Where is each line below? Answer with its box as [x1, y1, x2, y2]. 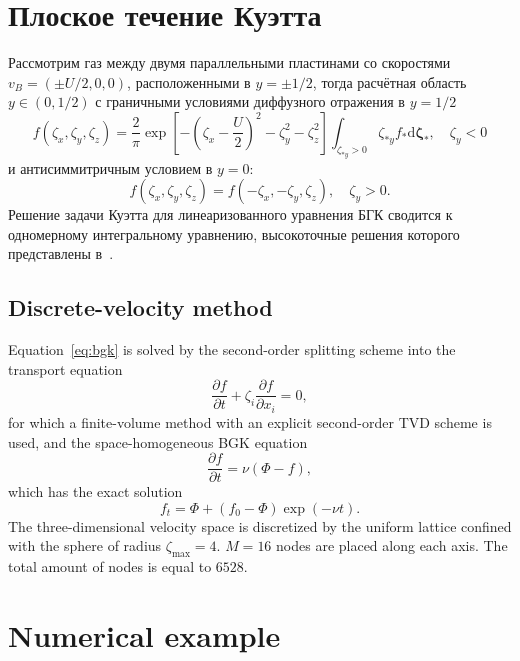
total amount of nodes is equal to [8, 556, 212, 577]
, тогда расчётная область [312, 71, 467, 92]
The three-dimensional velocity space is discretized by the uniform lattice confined [8, 515, 512, 536]
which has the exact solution [8, 481, 183, 502]
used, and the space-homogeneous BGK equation [8, 431, 308, 452]
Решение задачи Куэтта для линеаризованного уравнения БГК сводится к [8, 204, 453, 225]
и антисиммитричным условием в [8, 157, 213, 178]
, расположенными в [127, 71, 251, 92]
